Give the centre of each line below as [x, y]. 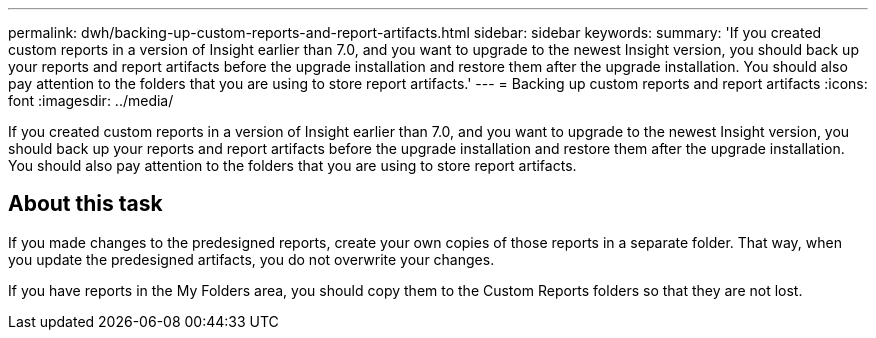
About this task [85, 204]
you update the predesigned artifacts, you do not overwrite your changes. [251, 259]
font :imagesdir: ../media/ [91, 100]
